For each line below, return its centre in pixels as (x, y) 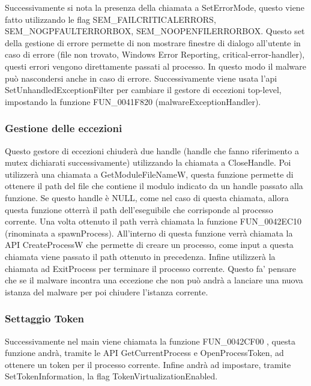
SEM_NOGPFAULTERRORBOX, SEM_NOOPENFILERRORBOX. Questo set (155, 31)
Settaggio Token (44, 318)
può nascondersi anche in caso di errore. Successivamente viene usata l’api (141, 78)
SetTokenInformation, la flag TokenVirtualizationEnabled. (111, 376)
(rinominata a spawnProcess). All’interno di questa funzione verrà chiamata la (149, 233)
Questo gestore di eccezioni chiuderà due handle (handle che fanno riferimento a (152, 150)
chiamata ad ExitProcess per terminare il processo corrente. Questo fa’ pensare (150, 268)
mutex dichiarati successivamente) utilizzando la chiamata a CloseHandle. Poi (148, 162)
